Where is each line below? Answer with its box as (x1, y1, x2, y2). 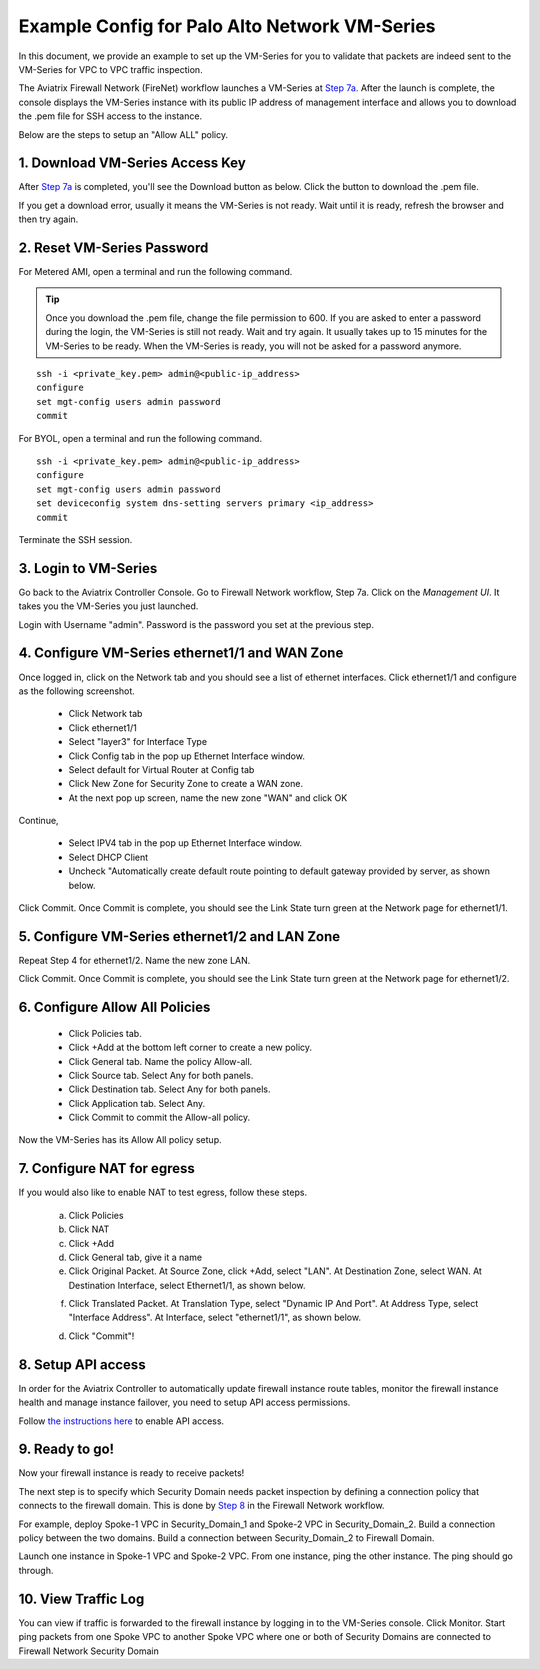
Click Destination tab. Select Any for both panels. (68, 1083, 271, 1095)
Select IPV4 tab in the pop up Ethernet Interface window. (68, 837, 303, 849)
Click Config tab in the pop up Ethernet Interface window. (68, 750, 305, 762)
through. (18, 1564, 54, 1576)
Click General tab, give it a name (68, 1251, 203, 1263)
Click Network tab (68, 708, 143, 720)
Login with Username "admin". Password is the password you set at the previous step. (18, 618, 375, 630)
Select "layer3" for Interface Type (68, 736, 208, 748)
